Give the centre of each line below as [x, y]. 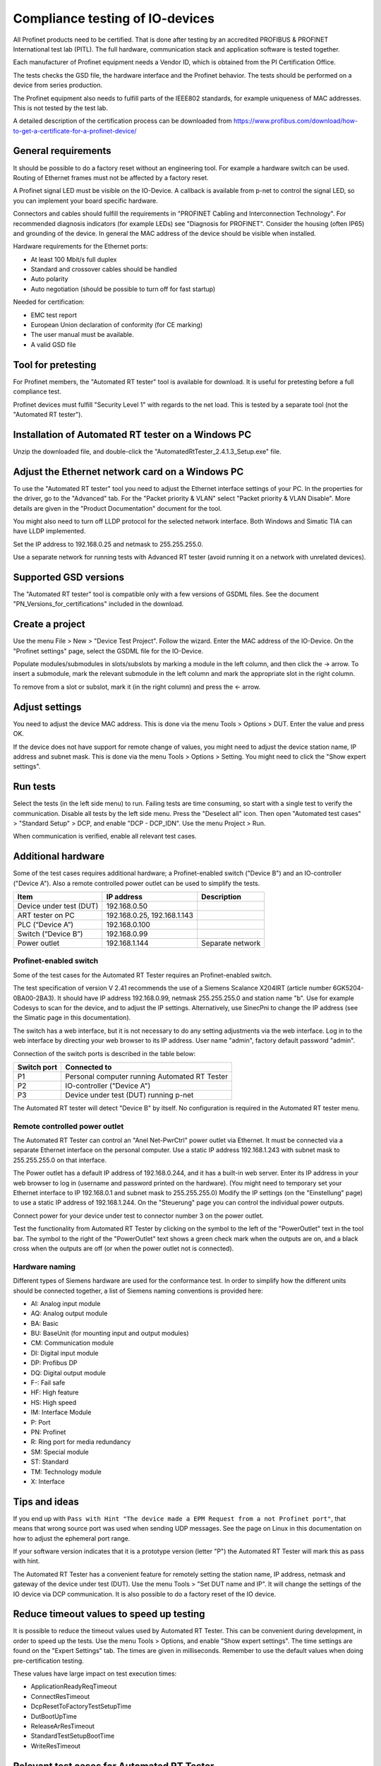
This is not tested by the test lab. [61, 108]
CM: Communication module [72, 1343]
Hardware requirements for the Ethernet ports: [80, 247]
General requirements [62, 151]
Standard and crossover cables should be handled [104, 269]
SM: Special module [60, 1452]
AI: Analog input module [66, 1303]
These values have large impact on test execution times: [95, 1673]
